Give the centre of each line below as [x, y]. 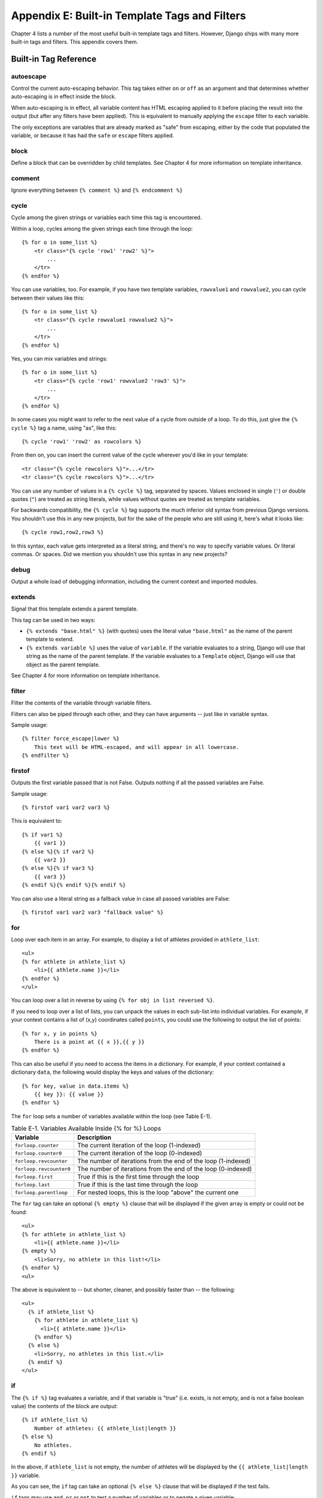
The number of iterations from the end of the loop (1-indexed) [164, 1161]
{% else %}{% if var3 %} [58, 868]
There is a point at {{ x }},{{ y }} [89, 1042]
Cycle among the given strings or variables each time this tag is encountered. [106, 218]
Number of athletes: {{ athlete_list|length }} [105, 1428]
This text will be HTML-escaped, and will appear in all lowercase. [136, 747]
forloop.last [32, 1184]
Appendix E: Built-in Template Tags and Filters [129, 16]
